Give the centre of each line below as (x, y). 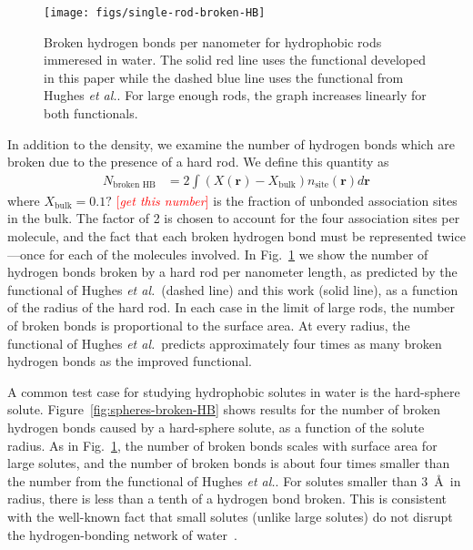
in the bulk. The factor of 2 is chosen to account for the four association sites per (234, 218)
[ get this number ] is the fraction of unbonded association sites (287, 200)
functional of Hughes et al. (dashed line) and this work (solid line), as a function (233, 289)
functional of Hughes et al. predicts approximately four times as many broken (225, 343)
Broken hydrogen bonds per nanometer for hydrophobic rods (213, 41)
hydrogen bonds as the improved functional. (130, 361)
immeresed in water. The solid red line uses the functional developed (235, 60)
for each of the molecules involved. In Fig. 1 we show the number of (238, 254)
